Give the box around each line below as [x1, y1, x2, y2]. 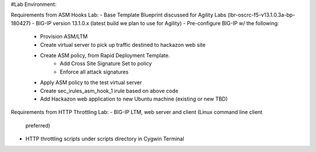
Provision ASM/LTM [40, 33, 88, 40]
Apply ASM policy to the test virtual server [40, 79, 142, 86]
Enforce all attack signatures [60, 68, 129, 75]
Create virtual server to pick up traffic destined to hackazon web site [40, 41, 206, 48]
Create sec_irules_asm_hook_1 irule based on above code [40, 87, 178, 94]
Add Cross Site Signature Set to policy [60, 60, 152, 67]
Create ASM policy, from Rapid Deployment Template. [40, 51, 170, 58]
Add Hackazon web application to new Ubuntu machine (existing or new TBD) [40, 95, 228, 102]
